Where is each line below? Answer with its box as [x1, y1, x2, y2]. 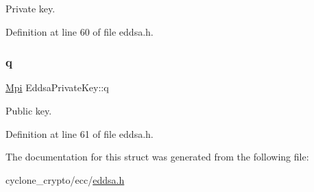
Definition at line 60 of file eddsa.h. [5, 24, 154, 38]
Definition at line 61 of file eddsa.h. [5, 126, 154, 141]
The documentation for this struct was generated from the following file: [5, 149, 309, 164]
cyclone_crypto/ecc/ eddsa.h [5, 172, 125, 187]
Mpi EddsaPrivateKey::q [5, 80, 109, 95]
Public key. [5, 104, 52, 117]
